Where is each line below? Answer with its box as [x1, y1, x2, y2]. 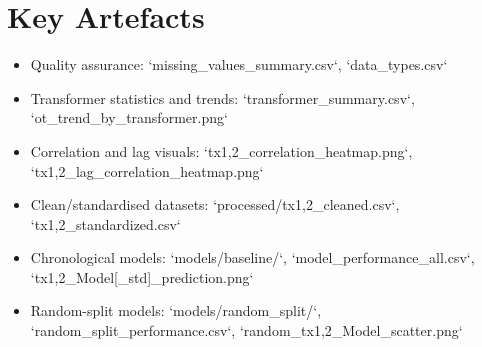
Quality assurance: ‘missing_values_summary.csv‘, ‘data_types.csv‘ [30, 54, 448, 75]
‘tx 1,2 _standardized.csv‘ [30, 213, 181, 234]
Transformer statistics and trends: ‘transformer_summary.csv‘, [30, 87, 415, 108]
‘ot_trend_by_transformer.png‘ [30, 107, 228, 128]
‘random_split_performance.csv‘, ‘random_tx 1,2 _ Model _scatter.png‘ [30, 320, 463, 341]
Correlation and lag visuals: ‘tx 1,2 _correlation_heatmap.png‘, [30, 140, 413, 161]
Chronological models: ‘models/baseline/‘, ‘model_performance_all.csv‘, [30, 247, 475, 268]
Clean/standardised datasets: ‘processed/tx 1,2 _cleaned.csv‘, [30, 194, 400, 215]
